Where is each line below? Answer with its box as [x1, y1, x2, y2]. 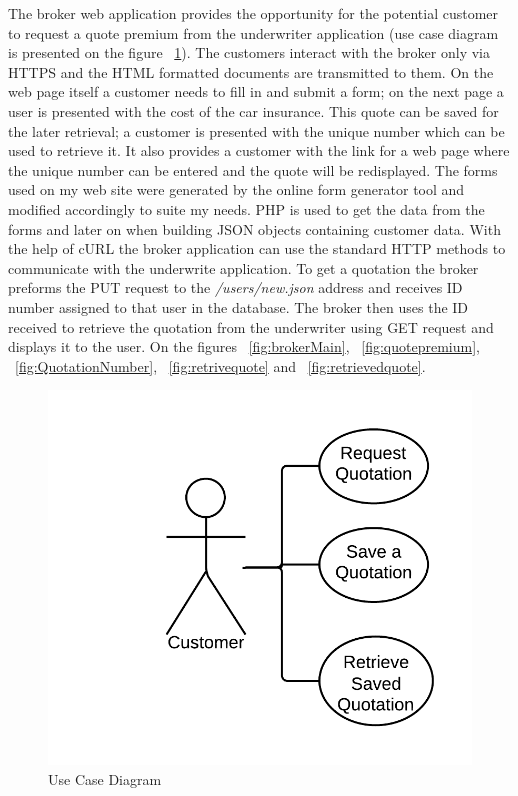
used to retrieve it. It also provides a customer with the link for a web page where [8, 140, 510, 161]
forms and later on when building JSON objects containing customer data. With [8, 218, 501, 239]
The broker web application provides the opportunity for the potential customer [8, 3, 499, 23]
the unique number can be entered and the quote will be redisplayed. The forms [8, 159, 498, 180]
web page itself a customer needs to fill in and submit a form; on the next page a [8, 81, 504, 102]
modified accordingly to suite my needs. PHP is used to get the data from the [8, 198, 485, 219]
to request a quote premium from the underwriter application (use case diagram [8, 22, 499, 43]
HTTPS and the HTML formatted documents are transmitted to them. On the [8, 61, 494, 82]
